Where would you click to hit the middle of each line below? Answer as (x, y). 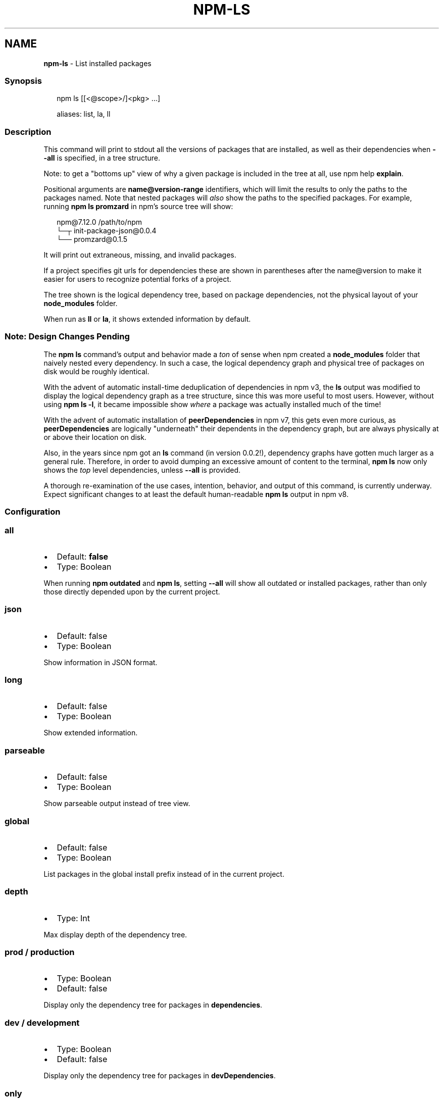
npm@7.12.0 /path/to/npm (100, 222)
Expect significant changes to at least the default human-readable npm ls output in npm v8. (196, 494)
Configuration (33, 512)
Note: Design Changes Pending (67, 337)
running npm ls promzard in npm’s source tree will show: (138, 207)
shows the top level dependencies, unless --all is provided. (142, 470)
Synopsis (23, 81)
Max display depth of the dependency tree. (115, 934)
